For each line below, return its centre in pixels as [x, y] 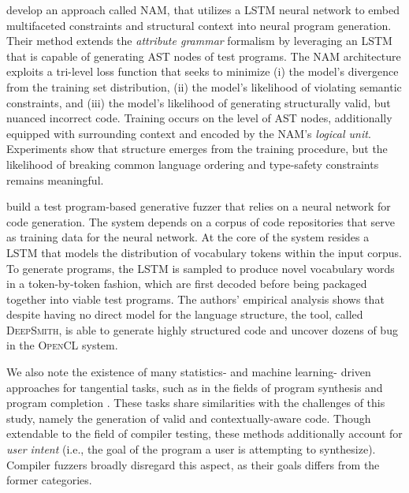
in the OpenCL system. [62, 345]
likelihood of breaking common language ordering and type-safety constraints [193, 164]
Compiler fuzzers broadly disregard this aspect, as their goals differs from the [193, 464]
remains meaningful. [55, 179]
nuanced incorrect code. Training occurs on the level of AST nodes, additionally [199, 118]
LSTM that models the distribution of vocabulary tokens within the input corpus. [204, 252]
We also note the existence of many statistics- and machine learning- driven [189, 372]
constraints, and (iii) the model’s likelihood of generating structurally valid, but [199, 102]
